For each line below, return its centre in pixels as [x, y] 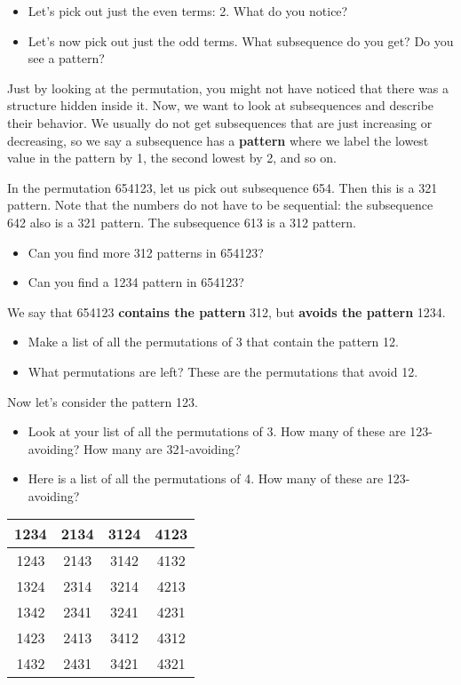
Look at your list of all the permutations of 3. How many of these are [217, 431]
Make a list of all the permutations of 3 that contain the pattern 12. [213, 342]
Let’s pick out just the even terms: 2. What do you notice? [188, 11]
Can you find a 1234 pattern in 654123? [136, 282]
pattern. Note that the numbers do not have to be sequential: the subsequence [220, 205]
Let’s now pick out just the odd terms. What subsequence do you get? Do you [241, 40]
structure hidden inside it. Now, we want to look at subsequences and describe [221, 105]
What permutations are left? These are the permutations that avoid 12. [223, 371]
